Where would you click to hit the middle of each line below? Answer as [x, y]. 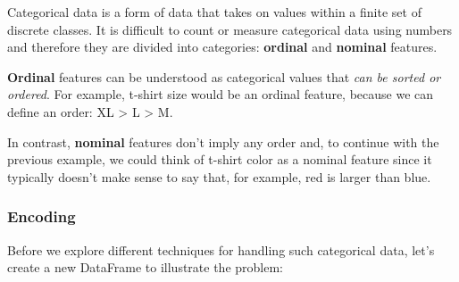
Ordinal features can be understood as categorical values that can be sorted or [224, 76]
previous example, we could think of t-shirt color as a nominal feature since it [220, 159]
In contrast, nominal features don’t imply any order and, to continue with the [223, 141]
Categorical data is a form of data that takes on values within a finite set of [214, 12]
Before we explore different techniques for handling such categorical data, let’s [221, 249]
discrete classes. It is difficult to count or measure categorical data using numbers [230, 29]
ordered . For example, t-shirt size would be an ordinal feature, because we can [221, 94]
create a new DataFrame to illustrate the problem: [145, 267]
